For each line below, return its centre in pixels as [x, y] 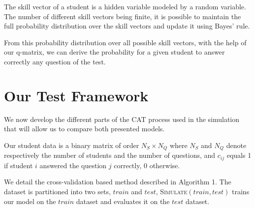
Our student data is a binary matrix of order [72, 145]
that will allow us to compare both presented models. [84, 129]
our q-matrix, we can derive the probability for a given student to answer [114, 52]
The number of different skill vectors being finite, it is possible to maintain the [123, 16]
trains [241, 191]
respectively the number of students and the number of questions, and [110, 155]
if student [18, 165]
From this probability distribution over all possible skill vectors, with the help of [125, 42]
